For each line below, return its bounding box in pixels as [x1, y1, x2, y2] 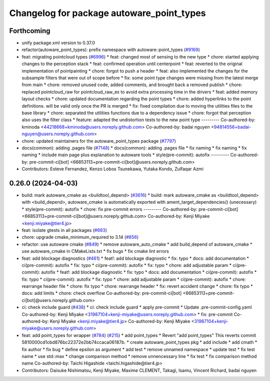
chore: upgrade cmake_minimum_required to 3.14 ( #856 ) [21, 234, 139, 240]
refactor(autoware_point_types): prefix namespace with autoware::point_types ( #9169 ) [21, 47, 200, 53]
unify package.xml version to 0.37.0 [21, 40, 95, 46]
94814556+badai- [213, 124, 251, 130]
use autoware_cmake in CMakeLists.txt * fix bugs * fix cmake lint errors [21, 248, 169, 254]
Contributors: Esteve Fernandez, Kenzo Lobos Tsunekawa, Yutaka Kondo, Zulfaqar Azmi [21, 166, 203, 172]
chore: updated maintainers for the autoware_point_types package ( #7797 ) [21, 138, 176, 144]
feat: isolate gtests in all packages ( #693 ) [21, 227, 107, 233]
